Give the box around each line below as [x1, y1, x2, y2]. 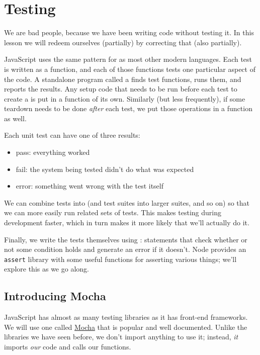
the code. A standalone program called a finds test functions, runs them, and [4, 73, 241, 84]
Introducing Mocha [4, 288, 106, 304]
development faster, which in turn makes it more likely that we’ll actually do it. [4, 217, 249, 228]
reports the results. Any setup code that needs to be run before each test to [4, 83, 237, 94]
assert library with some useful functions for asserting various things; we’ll [4, 253, 237, 264]
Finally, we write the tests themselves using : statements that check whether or [4, 234, 247, 244]
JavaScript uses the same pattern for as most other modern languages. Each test [4, 54, 252, 64]
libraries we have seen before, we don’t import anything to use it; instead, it [4, 331, 238, 342]
